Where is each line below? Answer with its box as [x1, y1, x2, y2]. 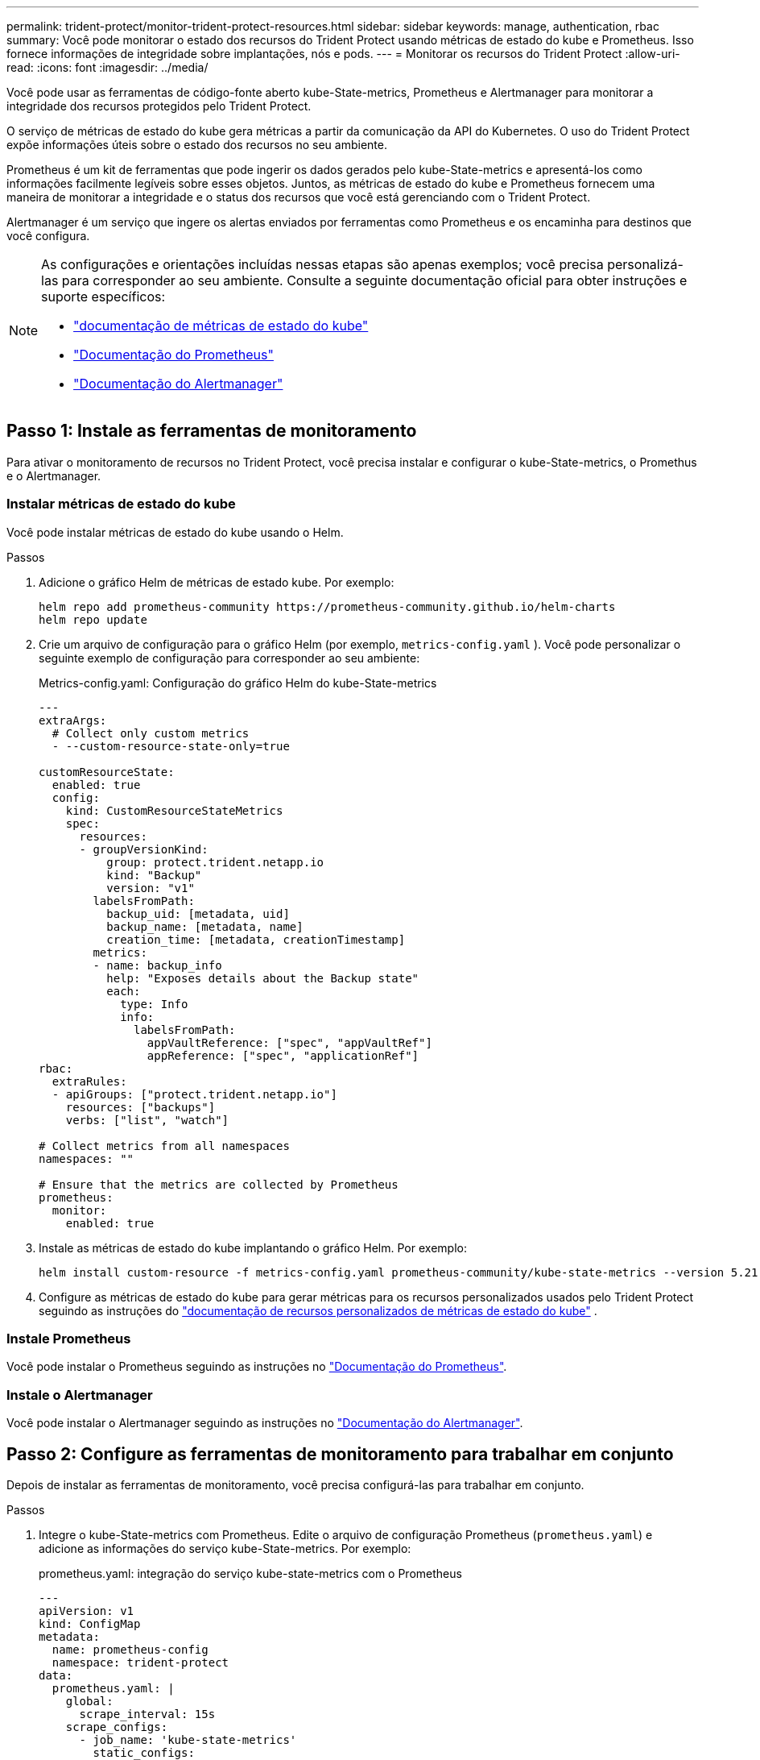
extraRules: [52, 1074, 127, 1088]
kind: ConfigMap [39, 1617, 141, 1630]
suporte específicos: [41, 288, 166, 305]
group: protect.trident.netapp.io [106, 855, 324, 869]
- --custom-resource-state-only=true [52, 739, 290, 753]
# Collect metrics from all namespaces [39, 1139, 290, 1152]
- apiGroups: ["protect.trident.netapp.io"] [52, 1087, 337, 1101]
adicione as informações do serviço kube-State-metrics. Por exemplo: [39, 1541, 411, 1555]
